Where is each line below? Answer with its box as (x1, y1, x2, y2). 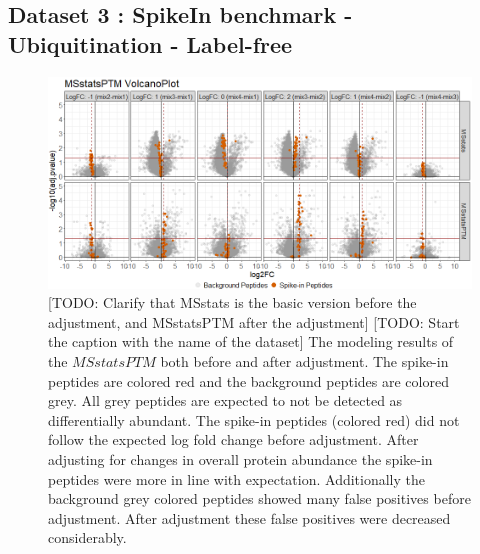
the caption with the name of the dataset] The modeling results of (48, 331, 454, 352)
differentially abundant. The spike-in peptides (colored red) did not (48, 409, 460, 430)
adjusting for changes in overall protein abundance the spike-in (48, 448, 433, 469)
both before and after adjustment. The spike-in (160, 350, 449, 371)
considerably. (48, 527, 127, 548)
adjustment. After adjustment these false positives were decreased (48, 507, 451, 528)
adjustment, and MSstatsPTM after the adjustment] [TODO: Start (48, 311, 460, 332)
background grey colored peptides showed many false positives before (48, 488, 471, 509)
